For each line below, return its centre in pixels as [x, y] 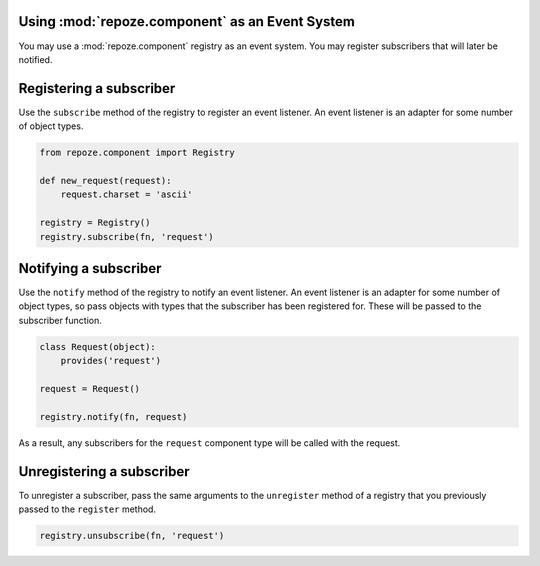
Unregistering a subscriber [104, 471]
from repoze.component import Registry [137, 153]
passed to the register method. [87, 509]
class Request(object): [98, 346]
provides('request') [111, 361]
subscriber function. [60, 320]
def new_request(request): [105, 180]
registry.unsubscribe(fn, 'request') [132, 536]
